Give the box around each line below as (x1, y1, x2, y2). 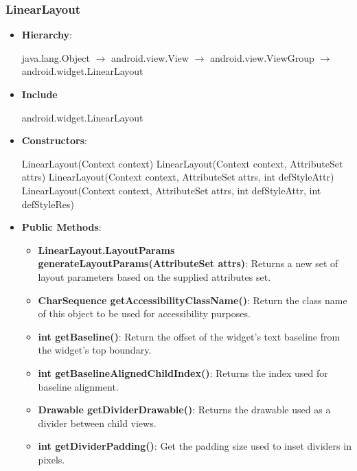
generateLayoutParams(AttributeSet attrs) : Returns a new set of (38, 256, 338, 271)
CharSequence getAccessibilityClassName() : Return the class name (38, 292, 347, 307)
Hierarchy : (21, 27, 72, 42)
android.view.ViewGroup (209, 50, 314, 65)
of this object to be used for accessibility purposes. (38, 306, 251, 321)
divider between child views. (38, 415, 157, 430)
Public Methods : (21, 220, 102, 234)
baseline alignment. (38, 379, 119, 393)
